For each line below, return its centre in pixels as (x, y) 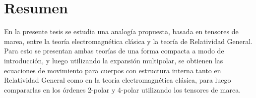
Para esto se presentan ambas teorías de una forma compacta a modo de (114, 51)
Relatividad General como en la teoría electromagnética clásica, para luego (118, 80)
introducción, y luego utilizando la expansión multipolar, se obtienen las (114, 60)
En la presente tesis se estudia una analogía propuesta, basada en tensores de (121, 31)
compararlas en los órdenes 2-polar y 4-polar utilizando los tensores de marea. (123, 89)
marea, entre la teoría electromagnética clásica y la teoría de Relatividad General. (128, 41)
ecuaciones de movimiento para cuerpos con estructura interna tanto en (113, 70)
